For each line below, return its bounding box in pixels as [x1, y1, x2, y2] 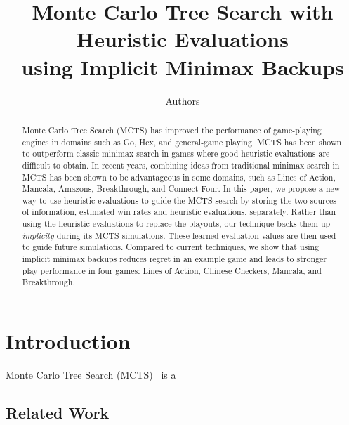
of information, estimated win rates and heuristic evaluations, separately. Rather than [22, 206, 336, 218]
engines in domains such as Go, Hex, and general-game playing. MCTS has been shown [22, 136, 342, 148]
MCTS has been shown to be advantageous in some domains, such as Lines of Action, [22, 171, 336, 183]
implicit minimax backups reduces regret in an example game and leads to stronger [22, 253, 327, 265]
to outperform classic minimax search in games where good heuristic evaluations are [22, 148, 330, 159]
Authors [165, 93, 200, 107]
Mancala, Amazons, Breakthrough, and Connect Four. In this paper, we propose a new [22, 183, 341, 195]
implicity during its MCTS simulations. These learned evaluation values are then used [22, 229, 336, 241]
